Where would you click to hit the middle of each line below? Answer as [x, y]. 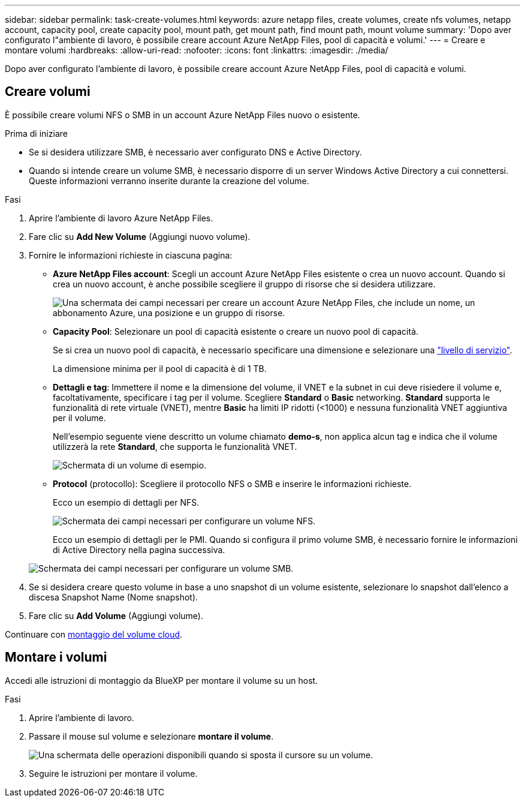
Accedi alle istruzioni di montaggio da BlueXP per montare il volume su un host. [162, 680]
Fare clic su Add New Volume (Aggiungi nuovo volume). [140, 236]
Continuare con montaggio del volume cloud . [94, 634]
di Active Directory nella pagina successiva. [139, 549]
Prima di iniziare [36, 133]
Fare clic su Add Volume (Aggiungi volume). [116, 615]
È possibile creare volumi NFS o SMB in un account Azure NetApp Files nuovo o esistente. [182, 115]
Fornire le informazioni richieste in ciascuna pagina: [131, 255]
